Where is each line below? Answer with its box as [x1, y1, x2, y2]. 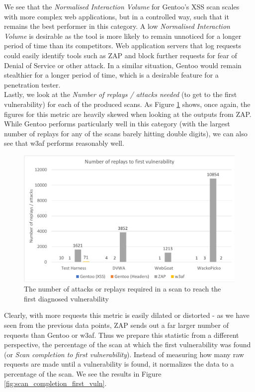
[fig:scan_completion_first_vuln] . [4, 378, 107, 389]
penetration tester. [4, 79, 61, 90]
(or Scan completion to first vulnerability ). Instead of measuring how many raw [4, 349, 244, 359]
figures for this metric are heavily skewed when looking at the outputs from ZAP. [4, 108, 252, 119]
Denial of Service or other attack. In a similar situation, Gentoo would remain [4, 60, 242, 70]
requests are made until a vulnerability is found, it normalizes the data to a [4, 359, 234, 369]
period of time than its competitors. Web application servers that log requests [4, 40, 242, 51]
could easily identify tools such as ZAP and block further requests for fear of [4, 50, 237, 60]
